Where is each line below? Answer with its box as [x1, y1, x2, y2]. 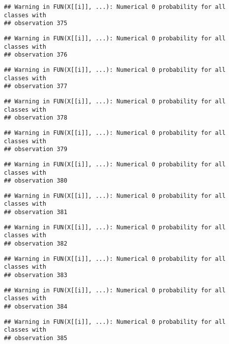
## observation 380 [4, 177, 67, 185]
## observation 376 [4, 51, 67, 59]
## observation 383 [4, 272, 67, 279]
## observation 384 [4, 303, 67, 311]
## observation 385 [4, 335, 67, 342]
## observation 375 [4, 20, 67, 27]
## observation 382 [4, 240, 67, 248]
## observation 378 [4, 114, 67, 122]
